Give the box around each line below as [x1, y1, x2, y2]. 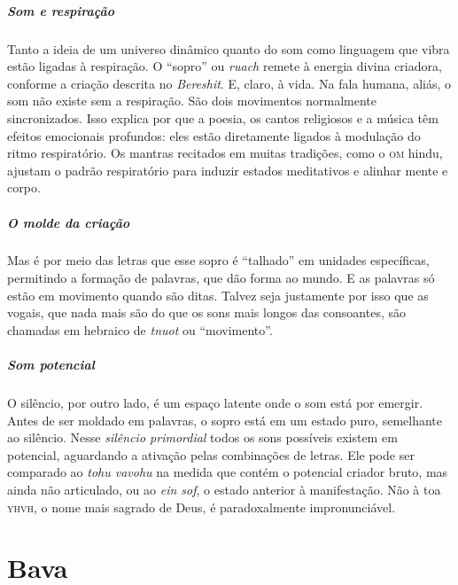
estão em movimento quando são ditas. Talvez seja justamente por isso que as [7, 285, 429, 304]
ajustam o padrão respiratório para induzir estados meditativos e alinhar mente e [7, 160, 448, 179]
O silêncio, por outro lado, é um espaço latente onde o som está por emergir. [7, 394, 423, 411]
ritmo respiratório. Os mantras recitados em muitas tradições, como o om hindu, [7, 144, 443, 162]
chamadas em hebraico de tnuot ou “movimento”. [7, 320, 273, 339]
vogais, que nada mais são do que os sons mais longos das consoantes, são [7, 303, 407, 322]
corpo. [7, 178, 41, 197]
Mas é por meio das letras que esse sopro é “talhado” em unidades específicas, [7, 251, 430, 269]
